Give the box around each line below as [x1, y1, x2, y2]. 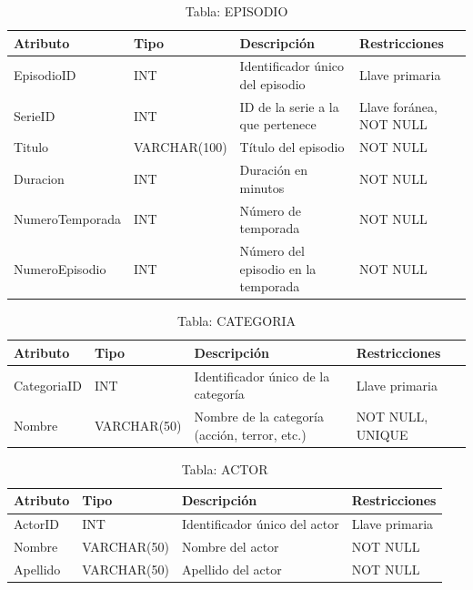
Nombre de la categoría [194, 407, 324, 426]
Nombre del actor [181, 537, 279, 556]
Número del [239, 241, 305, 260]
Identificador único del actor [181, 514, 339, 534]
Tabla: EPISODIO [185, 2, 288, 20]
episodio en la [239, 259, 317, 278]
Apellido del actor [181, 560, 282, 578]
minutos [239, 178, 285, 197]
